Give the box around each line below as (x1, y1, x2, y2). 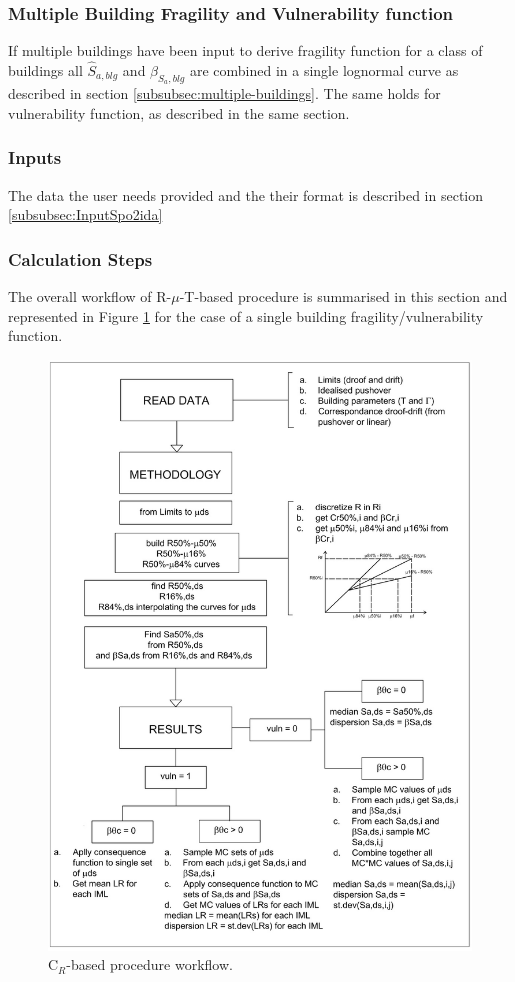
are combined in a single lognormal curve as (189, 60, 459, 81)
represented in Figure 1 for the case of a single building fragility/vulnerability (8, 305, 484, 326)
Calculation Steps (8, 246, 153, 271)
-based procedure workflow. (66, 954, 233, 975)
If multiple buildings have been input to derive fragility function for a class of (8, 40, 483, 61)
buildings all (8, 60, 83, 81)
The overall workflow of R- (8, 286, 172, 307)
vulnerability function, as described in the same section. (8, 102, 350, 123)
